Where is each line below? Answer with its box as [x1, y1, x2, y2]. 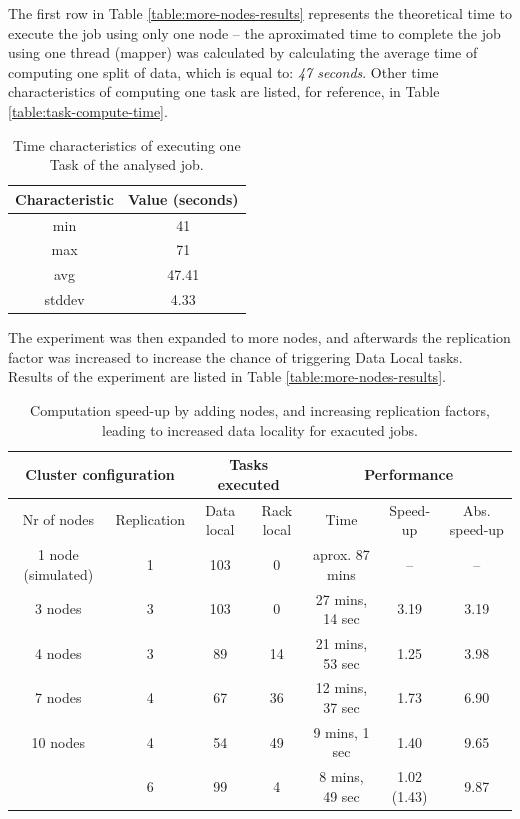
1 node [37, 544, 79, 565]
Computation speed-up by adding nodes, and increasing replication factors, [30, 400, 490, 420]
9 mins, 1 [313, 721, 370, 742]
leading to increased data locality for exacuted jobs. [101, 419, 419, 440]
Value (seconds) [128, 188, 239, 209]
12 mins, [315, 677, 368, 698]
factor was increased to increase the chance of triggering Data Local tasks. [8, 346, 463, 367]
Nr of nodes [22, 509, 94, 530]
